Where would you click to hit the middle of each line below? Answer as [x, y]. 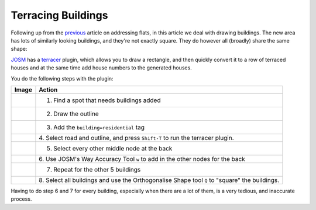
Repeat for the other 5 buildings [97, 169]
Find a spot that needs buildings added [107, 100]
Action [48, 89]
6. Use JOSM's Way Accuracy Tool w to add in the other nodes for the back [142, 159]
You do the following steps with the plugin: [62, 78]
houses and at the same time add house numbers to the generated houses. [102, 68]
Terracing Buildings [59, 15]
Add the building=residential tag [99, 127]
